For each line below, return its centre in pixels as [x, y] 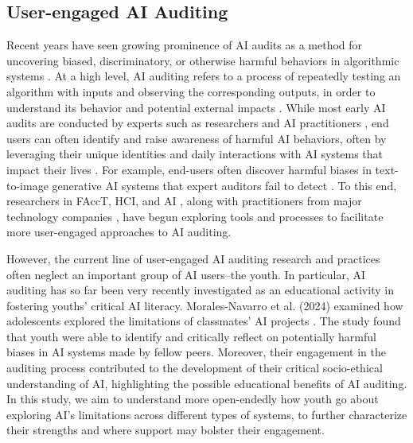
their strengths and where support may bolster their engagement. [166, 430]
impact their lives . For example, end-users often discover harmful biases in [189, 169]
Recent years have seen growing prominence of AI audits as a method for [185, 45]
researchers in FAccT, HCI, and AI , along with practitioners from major [184, 201]
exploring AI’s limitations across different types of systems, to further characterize [207, 414]
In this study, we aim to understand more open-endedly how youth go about [193, 399]
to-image [27, 185]
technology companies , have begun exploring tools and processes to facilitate [195, 216]
